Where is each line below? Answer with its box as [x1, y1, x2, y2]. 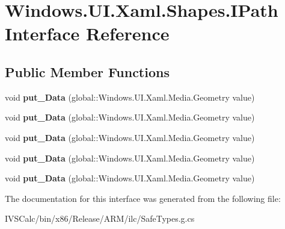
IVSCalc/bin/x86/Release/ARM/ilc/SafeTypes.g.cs [5, 212, 195, 225]
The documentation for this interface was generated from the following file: [5, 192, 281, 204]
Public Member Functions [5, 62, 170, 81]
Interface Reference [5, 21, 170, 46]
